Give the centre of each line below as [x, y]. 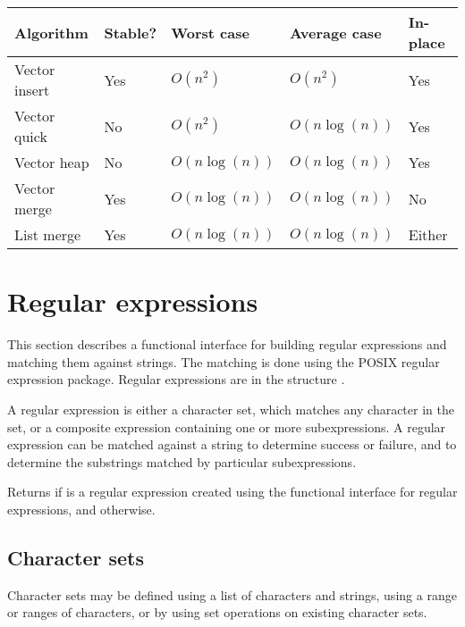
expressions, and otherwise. [81, 509]
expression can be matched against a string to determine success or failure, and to [232, 444]
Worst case [210, 32]
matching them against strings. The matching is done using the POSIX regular [224, 361]
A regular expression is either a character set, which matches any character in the [231, 409]
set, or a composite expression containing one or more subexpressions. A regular [227, 426]
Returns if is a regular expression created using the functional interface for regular [232, 492]
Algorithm [51, 32]
